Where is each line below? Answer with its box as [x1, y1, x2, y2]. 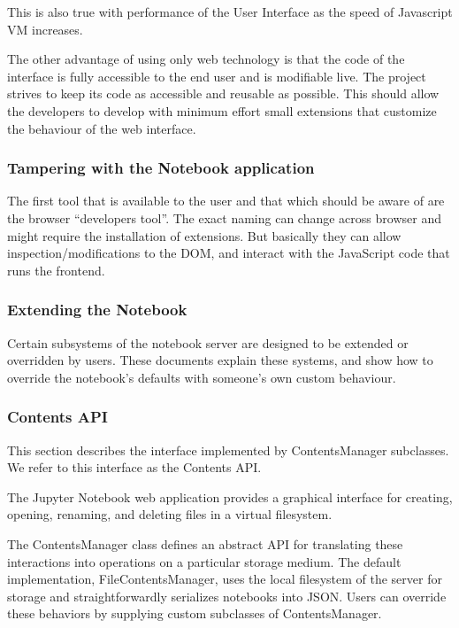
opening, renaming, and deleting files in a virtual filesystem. [7, 505, 333, 523]
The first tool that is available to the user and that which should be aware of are [7, 191, 445, 210]
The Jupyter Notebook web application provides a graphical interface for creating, [7, 487, 453, 506]
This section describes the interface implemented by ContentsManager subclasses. [7, 440, 449, 459]
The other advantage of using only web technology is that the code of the [7, 50, 405, 68]
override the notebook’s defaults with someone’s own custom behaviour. [7, 368, 396, 386]
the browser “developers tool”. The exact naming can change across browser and [7, 208, 441, 227]
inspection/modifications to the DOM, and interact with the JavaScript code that [7, 244, 450, 262]
